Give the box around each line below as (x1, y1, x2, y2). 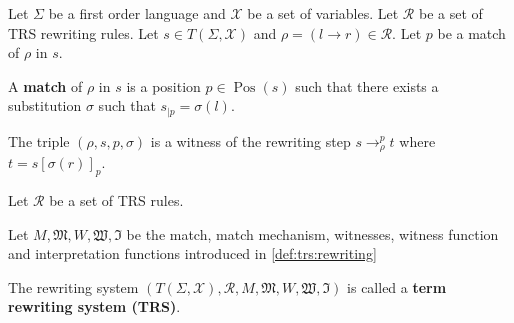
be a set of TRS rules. (49, 190, 184, 211)
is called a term (347, 276, 447, 297)
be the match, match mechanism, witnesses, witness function (126, 223, 499, 244)
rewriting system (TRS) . (8, 296, 181, 317)
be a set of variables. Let (247, 3, 399, 23)
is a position (126, 75, 201, 96)
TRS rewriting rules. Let (8, 22, 159, 43)
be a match (437, 22, 506, 43)
